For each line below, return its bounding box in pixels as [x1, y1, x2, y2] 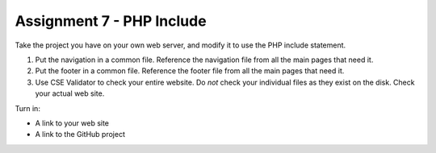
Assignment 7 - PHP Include [15, 12, 207, 30]
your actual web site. [35, 89, 105, 98]
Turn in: [15, 103, 40, 113]
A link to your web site [35, 118, 109, 128]
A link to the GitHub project [35, 130, 125, 139]
